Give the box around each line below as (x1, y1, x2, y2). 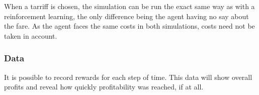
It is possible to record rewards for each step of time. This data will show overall (4, 71, 252, 82)
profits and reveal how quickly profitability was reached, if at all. (4, 81, 204, 92)
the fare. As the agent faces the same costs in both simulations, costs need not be (4, 21, 255, 31)
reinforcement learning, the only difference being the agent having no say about (4, 11, 249, 21)
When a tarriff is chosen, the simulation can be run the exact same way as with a (4, 1, 255, 11)
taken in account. (4, 30, 57, 41)
